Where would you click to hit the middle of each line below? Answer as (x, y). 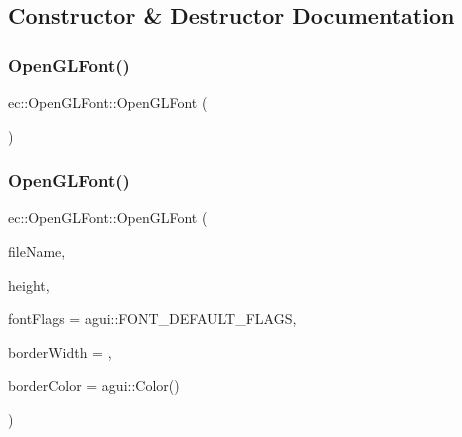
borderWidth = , (60, 351)
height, (29, 284)
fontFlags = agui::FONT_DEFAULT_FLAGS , (152, 318)
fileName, (37, 251)
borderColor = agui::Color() (94, 385)
